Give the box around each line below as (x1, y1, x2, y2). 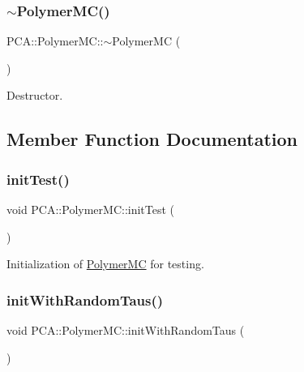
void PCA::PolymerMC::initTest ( (6, 201, 175, 217)
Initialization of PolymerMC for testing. (6, 255, 204, 272)
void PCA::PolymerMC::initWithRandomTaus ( (6, 322, 245, 338)
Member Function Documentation (6, 126, 298, 152)
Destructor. (6, 87, 63, 104)
